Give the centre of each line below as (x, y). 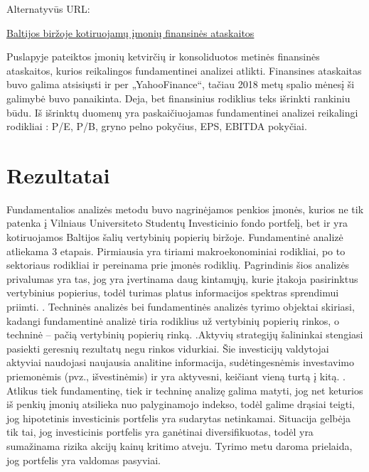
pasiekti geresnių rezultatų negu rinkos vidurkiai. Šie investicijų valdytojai (168, 348)
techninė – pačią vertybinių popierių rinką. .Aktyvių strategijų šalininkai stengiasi (185, 334)
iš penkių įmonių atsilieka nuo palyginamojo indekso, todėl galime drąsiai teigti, (181, 404)
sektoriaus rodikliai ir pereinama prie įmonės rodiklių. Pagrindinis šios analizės (178, 265)
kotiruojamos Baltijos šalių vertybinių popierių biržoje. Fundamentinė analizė (175, 237)
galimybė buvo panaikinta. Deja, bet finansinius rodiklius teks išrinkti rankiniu (178, 98)
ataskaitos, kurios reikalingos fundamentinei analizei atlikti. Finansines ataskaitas (184, 70)
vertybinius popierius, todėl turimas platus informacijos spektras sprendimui (173, 293)
